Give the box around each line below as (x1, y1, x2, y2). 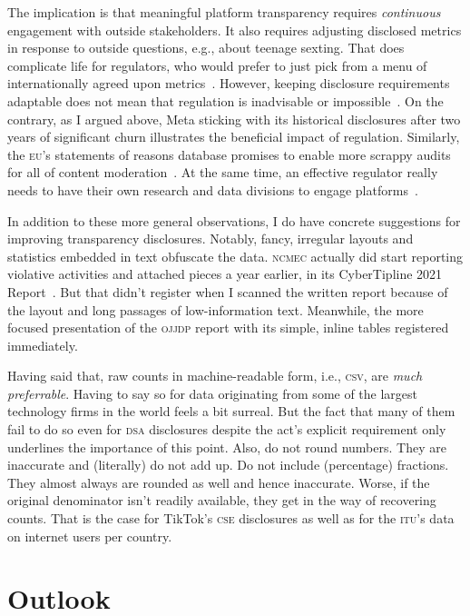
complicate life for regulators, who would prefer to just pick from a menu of (7, 55, 427, 75)
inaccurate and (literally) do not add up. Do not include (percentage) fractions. (7, 455, 449, 474)
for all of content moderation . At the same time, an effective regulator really (7, 163, 438, 182)
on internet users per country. (7, 526, 172, 545)
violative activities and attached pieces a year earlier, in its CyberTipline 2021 (7, 264, 443, 283)
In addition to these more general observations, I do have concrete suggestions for (7, 211, 461, 230)
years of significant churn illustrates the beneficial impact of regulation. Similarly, (7, 127, 460, 146)
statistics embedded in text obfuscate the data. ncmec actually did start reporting (7, 246, 464, 265)
